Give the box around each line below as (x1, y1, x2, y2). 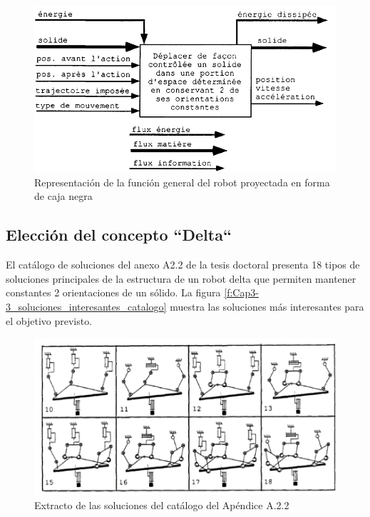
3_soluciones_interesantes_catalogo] (6, 299, 167, 314)
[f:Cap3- (224, 285, 259, 300)
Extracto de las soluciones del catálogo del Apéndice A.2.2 (34, 497, 289, 512)
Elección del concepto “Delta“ (6, 224, 232, 246)
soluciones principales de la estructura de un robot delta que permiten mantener (6, 271, 356, 286)
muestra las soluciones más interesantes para (170, 299, 364, 314)
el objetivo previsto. (6, 313, 93, 328)
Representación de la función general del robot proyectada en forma (34, 174, 330, 189)
